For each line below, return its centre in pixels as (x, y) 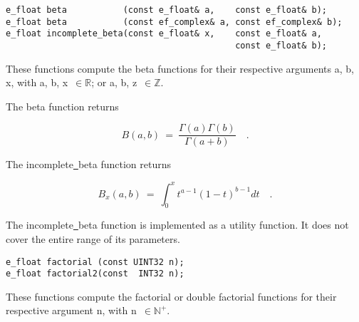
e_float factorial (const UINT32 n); (95, 262)
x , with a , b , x (37, 82)
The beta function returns (62, 106)
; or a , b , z (114, 82)
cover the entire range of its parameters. (93, 238)
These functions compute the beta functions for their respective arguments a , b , (180, 68)
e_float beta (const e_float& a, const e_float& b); (167, 10)
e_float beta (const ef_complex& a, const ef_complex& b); (174, 22)
